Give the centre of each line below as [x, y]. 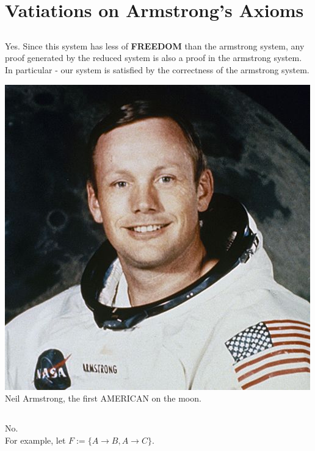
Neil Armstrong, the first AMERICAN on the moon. [103, 398]
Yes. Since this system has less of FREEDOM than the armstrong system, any [155, 45]
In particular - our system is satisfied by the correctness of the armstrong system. [157, 69]
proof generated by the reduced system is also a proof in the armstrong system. [154, 58]
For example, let [35, 440]
